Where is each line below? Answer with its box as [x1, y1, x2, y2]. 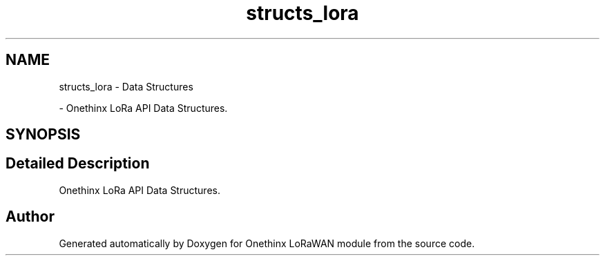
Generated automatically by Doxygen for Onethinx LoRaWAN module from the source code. [59, 237, 475, 249]
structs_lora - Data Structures [59, 80, 193, 93]
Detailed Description [6, 155, 150, 173]
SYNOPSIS [6, 126, 81, 144]
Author [6, 208, 55, 226]
